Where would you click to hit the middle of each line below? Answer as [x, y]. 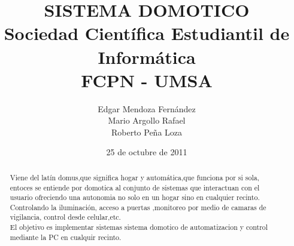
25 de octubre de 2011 [147, 152]
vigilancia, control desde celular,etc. [65, 217]
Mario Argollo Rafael [147, 120]
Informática [147, 56]
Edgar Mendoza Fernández [147, 108]
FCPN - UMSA [147, 80]
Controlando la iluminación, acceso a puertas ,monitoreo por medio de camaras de [138, 207]
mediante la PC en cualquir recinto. [66, 237]
